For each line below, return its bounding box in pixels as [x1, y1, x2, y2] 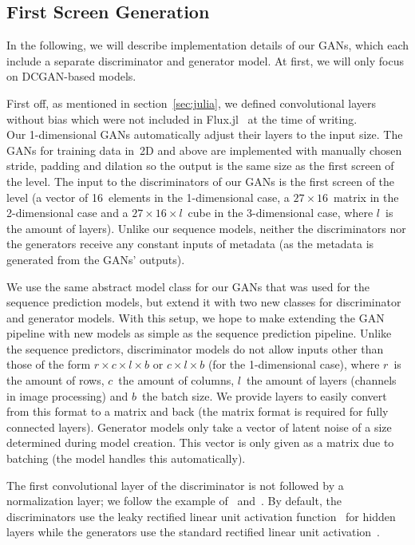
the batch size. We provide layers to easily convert [141, 387, 387, 404]
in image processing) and [6, 387, 128, 404]
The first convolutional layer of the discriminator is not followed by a [6, 476, 344, 493]
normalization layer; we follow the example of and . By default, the [6, 492, 342, 509]
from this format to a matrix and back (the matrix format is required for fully [6, 403, 389, 420]
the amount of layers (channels [246, 372, 397, 389]
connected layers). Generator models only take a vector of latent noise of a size [6, 418, 392, 435]
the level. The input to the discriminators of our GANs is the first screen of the [6, 172, 395, 189]
